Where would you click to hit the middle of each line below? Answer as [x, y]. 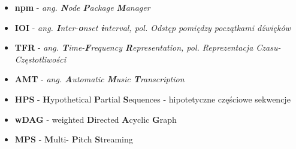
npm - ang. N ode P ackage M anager [82, 7]
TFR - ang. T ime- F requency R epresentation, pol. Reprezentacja [134, 47]
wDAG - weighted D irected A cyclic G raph [96, 119]
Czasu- [268, 47]
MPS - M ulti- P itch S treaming [74, 139]
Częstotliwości [40, 59]
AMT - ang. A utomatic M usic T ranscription [99, 79]
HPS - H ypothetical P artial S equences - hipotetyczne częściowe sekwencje [152, 99]
